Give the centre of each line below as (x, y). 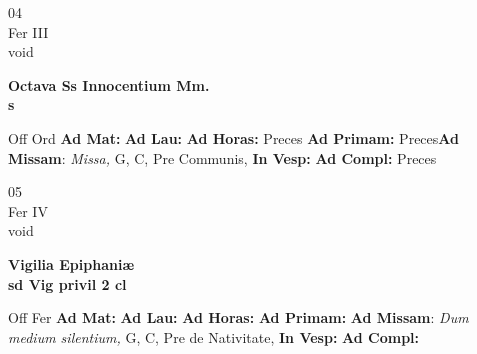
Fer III (28, 31)
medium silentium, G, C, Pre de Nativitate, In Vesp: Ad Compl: (214, 336)
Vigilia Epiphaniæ (71, 263)
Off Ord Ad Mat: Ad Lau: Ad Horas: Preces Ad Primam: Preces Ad (233, 137)
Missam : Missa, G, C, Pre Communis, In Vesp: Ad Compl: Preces (222, 157)
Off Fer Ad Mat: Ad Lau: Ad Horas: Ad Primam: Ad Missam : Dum (238, 317)
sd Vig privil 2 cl (67, 283)
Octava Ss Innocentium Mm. (109, 84)
